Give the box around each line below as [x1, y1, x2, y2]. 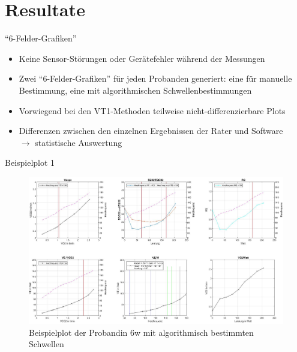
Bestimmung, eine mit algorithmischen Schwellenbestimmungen [19, 83, 252, 96]
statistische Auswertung [35, 136, 122, 148]
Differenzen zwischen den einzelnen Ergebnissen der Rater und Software [19, 124, 283, 137]
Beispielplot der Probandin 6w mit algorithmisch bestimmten [29, 326, 254, 338]
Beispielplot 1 [5, 156, 55, 169]
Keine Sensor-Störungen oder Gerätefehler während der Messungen [19, 52, 265, 64]
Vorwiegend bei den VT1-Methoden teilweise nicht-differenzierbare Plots [19, 104, 286, 117]
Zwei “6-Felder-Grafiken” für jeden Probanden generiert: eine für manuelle [19, 72, 292, 85]
